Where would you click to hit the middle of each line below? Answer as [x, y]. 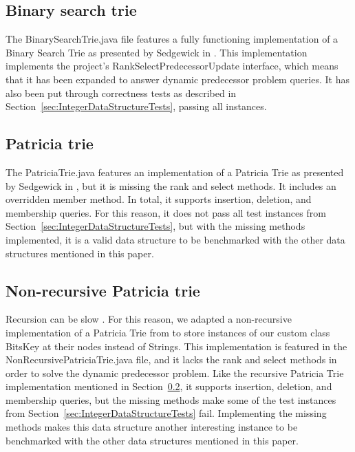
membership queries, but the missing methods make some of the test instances [171, 399]
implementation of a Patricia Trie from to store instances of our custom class [168, 332]
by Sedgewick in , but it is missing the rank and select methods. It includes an [171, 185]
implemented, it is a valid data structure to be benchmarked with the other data [175, 239]
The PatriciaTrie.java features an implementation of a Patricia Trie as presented [175, 172]
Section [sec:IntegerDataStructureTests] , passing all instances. [136, 106]
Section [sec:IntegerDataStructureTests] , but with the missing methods [155, 226]
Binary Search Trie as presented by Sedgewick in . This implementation [157, 52]
